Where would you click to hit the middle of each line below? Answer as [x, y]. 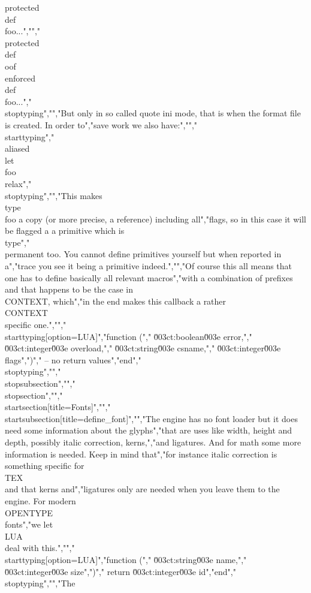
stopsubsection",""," [40, 383]
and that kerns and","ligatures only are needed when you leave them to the [142, 489]
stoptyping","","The [40, 583]
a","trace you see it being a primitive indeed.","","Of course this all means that [149, 266]
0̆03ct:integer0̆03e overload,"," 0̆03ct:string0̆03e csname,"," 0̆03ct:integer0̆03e [143, 348]
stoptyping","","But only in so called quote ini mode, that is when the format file [153, 113]
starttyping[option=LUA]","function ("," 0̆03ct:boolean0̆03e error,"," [129, 336]
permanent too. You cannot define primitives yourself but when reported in [143, 254]
